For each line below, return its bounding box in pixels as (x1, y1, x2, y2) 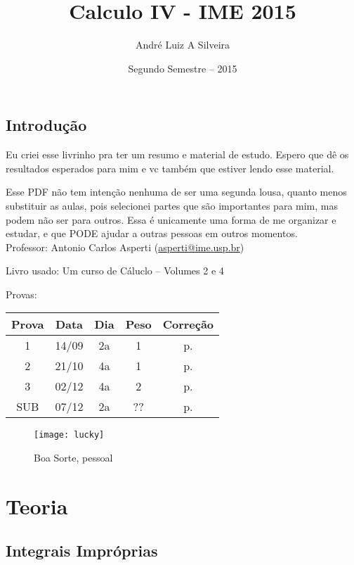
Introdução (6, 114, 87, 136)
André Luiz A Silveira (135, 37, 230, 52)
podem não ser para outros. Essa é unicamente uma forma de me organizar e (6, 212, 336, 227)
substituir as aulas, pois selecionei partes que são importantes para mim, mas (6, 198, 339, 212)
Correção (162, 316, 214, 333)
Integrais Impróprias (6, 540, 158, 561)
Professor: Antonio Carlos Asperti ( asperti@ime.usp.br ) (6, 239, 244, 254)
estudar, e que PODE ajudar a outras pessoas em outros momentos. (6, 226, 298, 241)
